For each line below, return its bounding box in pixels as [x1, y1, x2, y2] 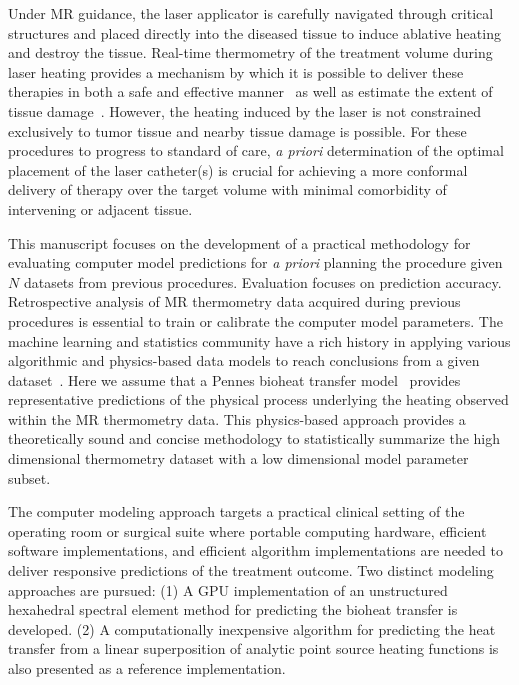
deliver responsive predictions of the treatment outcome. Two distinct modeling [8, 560, 494, 581]
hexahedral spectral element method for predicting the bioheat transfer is [8, 599, 458, 620]
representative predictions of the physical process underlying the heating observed [8, 389, 509, 410]
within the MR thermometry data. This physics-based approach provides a [8, 408, 466, 429]
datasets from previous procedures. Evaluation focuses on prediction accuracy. [23, 271, 502, 292]
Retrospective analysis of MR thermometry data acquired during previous [8, 291, 461, 312]
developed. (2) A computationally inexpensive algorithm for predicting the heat [8, 618, 496, 639]
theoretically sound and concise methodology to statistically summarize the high [8, 428, 501, 449]
